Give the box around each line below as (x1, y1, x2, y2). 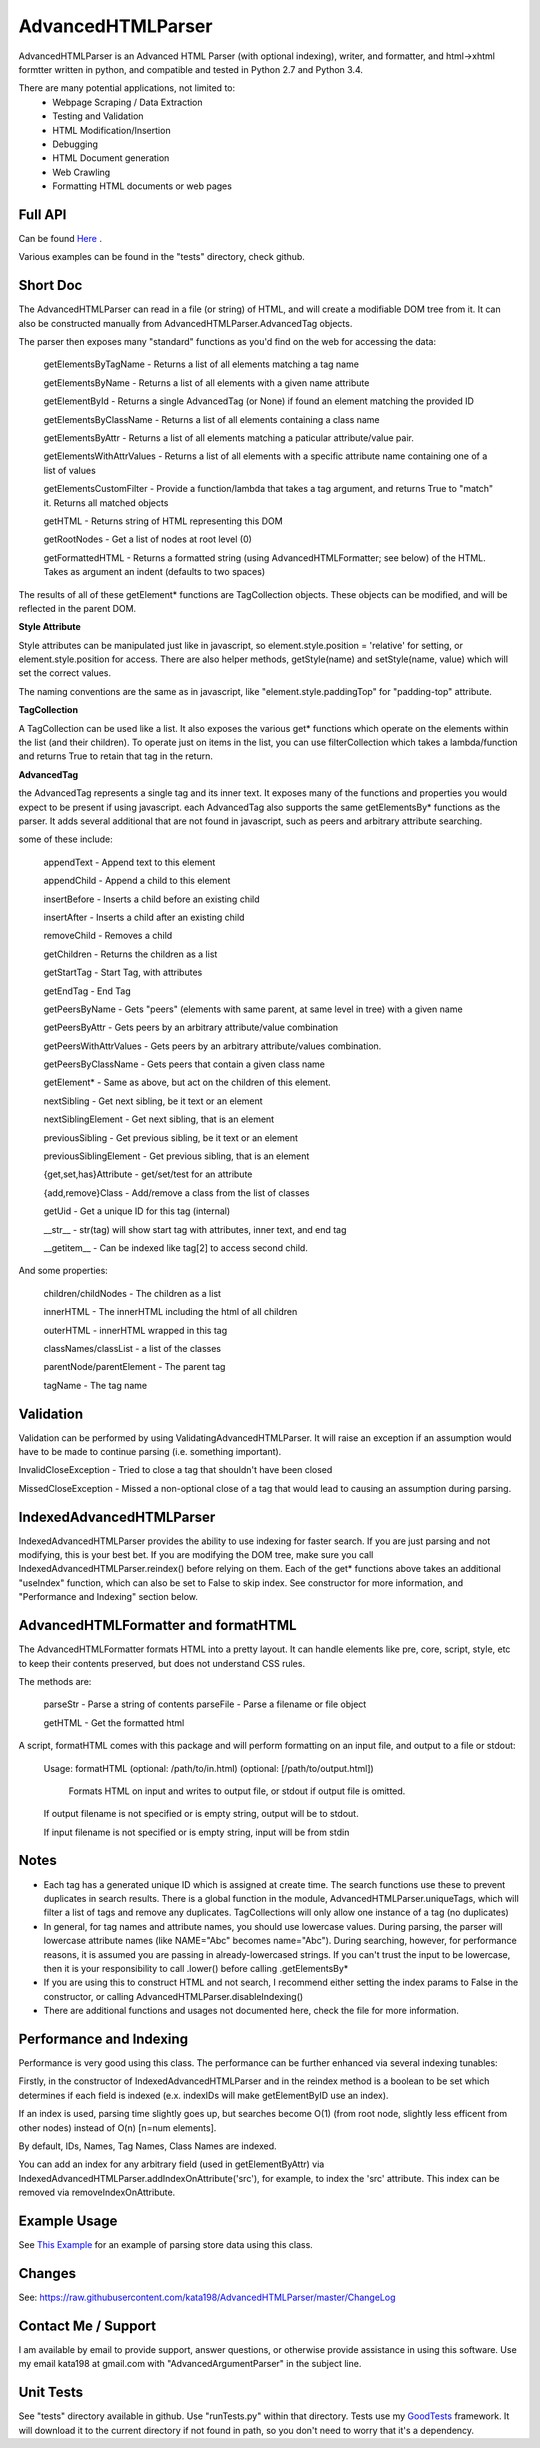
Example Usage (18, 2212, 118, 2229)
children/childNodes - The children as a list (43, 1287, 222, 1299)
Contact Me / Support (18, 2317, 157, 2334)
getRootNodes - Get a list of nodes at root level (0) (43, 533, 252, 545)
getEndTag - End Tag (43, 985, 132, 997)
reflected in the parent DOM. (18, 602, 137, 614)
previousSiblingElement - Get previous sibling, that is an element (43, 1150, 310, 1162)
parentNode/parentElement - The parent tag (43, 1361, 226, 1373)
